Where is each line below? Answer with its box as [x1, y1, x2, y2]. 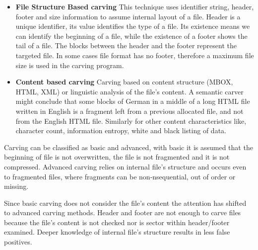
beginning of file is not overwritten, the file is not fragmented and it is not [4, 152, 230, 162]
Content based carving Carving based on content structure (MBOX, [15, 77, 233, 87]
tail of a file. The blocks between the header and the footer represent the [15, 40, 237, 51]
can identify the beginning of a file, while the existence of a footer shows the [15, 30, 248, 41]
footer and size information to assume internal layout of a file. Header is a [15, 11, 241, 21]
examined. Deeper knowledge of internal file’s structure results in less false [4, 227, 230, 237]
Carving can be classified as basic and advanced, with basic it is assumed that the [4, 142, 253, 152]
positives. [4, 237, 32, 247]
